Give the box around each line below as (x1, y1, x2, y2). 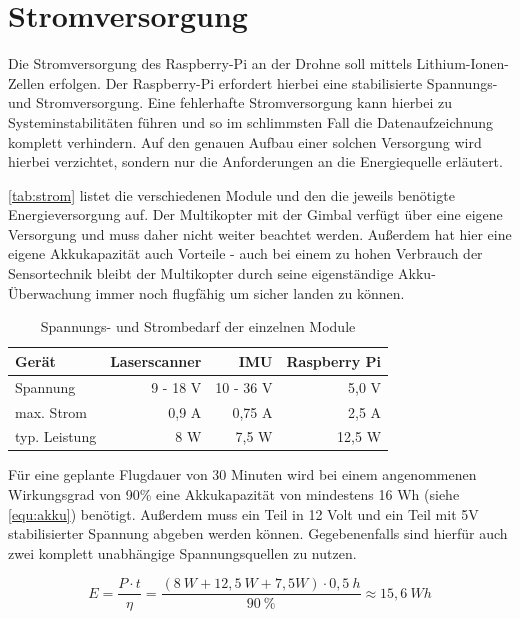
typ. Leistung (15, 426, 97, 447)
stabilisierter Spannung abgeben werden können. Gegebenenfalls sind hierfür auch (8, 523, 508, 544)
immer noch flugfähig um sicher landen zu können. (95, 282, 405, 303)
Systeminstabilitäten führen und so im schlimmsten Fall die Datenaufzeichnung (8, 111, 494, 132)
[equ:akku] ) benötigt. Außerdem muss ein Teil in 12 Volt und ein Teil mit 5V (8, 503, 479, 524)
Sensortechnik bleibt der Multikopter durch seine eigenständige (8, 263, 394, 284)
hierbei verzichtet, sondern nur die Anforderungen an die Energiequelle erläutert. (8, 151, 503, 172)
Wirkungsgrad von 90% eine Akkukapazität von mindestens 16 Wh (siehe (8, 484, 460, 505)
